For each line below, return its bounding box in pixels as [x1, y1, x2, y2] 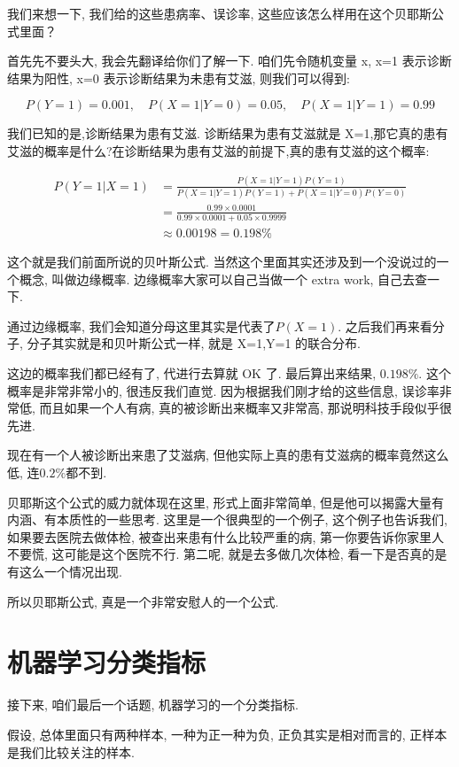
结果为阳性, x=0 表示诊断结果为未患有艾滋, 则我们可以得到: [7, 68, 350, 87]
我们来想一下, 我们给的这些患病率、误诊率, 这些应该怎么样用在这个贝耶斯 [7, 4, 432, 22]
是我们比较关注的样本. [7, 742, 135, 761]
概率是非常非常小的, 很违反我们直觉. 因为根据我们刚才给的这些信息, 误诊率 [7, 381, 440, 399]
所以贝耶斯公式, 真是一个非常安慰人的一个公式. [7, 592, 279, 610]
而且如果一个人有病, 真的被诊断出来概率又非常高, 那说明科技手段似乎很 [39, 399, 452, 417]
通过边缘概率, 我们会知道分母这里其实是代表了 [7, 316, 276, 335]
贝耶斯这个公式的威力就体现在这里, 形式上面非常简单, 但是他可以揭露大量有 [7, 492, 445, 511]
